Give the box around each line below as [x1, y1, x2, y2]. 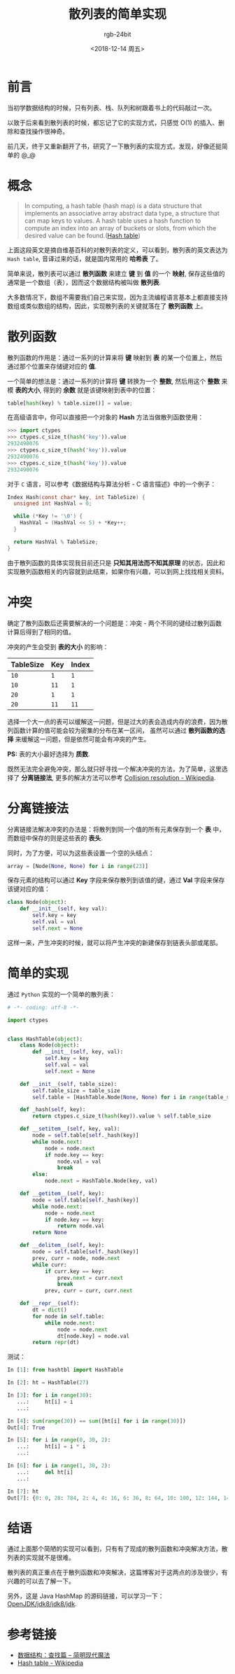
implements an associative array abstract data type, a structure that [24, 209, 220, 217]
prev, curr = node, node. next [32, 1255, 120, 1262]
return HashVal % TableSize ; [13, 538, 99, 545]
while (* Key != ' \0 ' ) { [13, 512, 83, 520]
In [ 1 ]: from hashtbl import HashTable [7, 1367, 124, 1374]
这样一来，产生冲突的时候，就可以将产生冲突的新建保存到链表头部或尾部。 [7, 938, 222, 947]
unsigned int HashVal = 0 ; [13, 500, 92, 508]
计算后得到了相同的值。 [7, 627, 75, 636]
